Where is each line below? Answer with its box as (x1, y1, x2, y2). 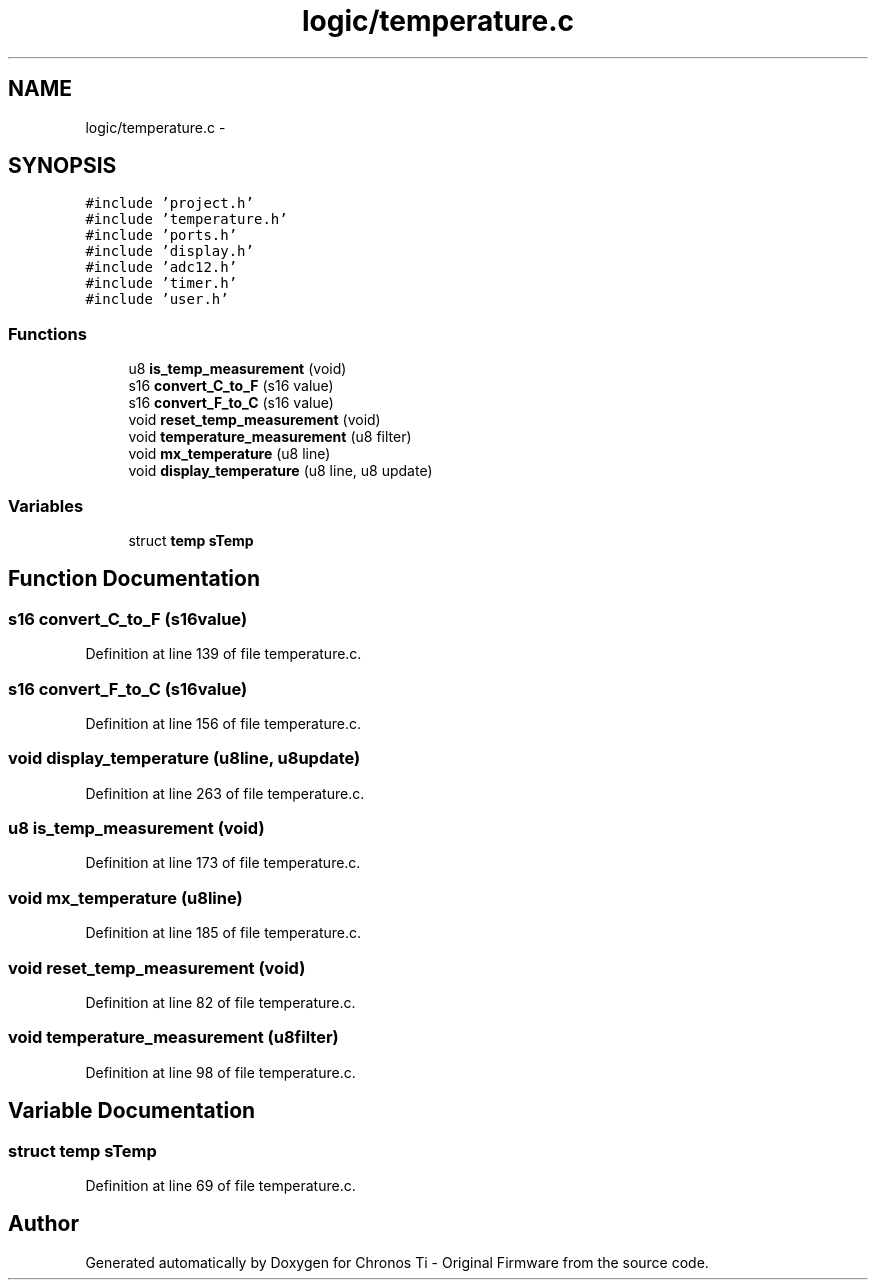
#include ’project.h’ (85, 195, 254, 212)
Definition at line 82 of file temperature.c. (85, 993, 356, 1011)
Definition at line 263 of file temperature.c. (85, 784, 365, 802)
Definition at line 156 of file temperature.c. (85, 714, 362, 732)
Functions (8, 323, 87, 344)
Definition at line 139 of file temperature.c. (85, 645, 362, 663)
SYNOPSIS (8, 153, 117, 179)
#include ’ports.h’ (85, 227, 238, 244)
